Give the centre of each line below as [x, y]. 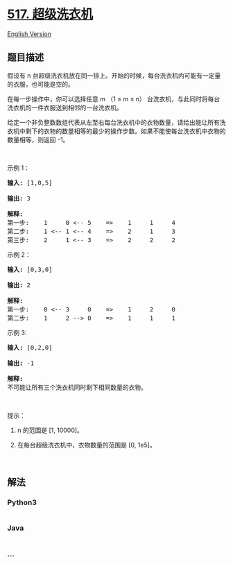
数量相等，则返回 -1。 [38, 139]
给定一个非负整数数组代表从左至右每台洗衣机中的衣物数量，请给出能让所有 [113, 122]
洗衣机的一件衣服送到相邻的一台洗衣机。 [65, 108]
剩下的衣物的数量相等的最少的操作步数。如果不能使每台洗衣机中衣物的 [126, 131]
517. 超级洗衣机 [50, 14]
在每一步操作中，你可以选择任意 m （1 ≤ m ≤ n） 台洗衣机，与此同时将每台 [114, 99]
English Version [29, 34]
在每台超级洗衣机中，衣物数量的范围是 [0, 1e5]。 [86, 445]
